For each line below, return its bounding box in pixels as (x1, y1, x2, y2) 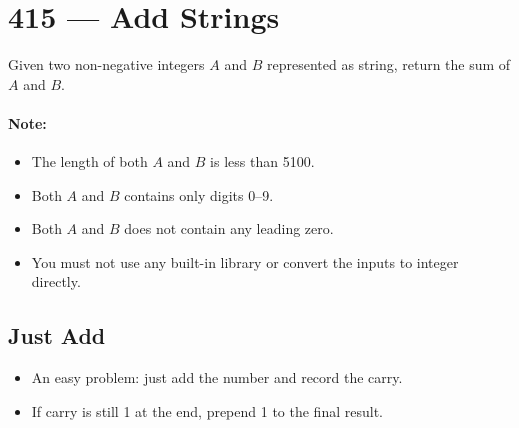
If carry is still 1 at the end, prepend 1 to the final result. (31, 400, 383, 421)
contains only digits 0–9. (124, 184, 274, 205)
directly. (31, 271, 81, 292)
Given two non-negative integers (8, 54, 205, 75)
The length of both (31, 151, 148, 172)
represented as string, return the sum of (266, 54, 511, 75)
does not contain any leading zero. (124, 218, 334, 239)
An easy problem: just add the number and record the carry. (31, 367, 403, 388)
